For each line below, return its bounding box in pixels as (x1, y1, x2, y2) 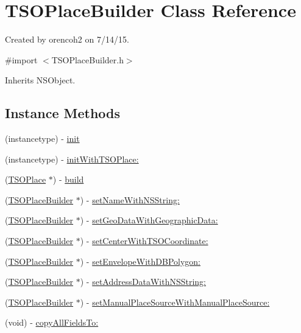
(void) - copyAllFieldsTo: (5, 316, 99, 329)
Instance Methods (5, 103, 120, 122)
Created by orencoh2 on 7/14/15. (5, 33, 129, 46)
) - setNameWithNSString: (80, 193, 180, 206)
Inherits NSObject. (5, 74, 76, 86)
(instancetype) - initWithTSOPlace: (5, 152, 139, 165)
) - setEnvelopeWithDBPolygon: (80, 254, 201, 267)
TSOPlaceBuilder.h (51, 53, 124, 66)
